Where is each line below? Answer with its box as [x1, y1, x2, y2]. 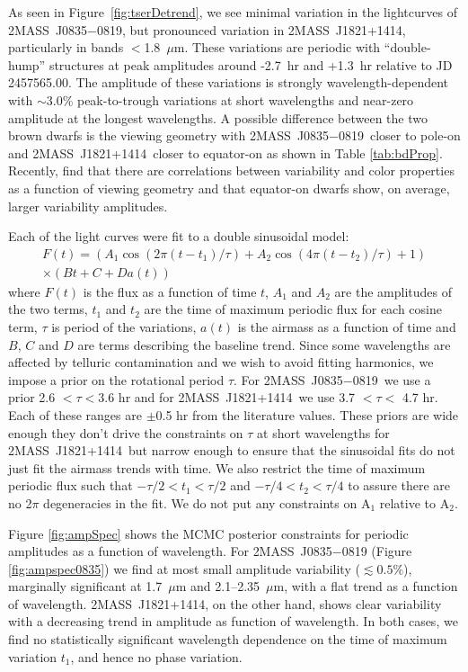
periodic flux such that [8, 476, 133, 495]
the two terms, [8, 300, 88, 318]
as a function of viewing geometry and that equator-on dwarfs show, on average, [8, 178, 450, 197]
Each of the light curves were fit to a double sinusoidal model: [8, 227, 349, 246]
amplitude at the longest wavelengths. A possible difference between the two [8, 108, 428, 127]
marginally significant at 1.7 [8, 577, 163, 596]
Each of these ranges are [8, 405, 142, 424]
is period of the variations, [51, 317, 197, 336]
